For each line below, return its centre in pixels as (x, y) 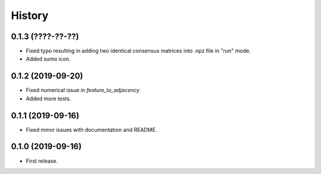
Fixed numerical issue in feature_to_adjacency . (84, 90)
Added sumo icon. (48, 59)
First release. (42, 161)
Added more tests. (48, 99)
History (30, 15)
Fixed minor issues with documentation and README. (92, 129)
